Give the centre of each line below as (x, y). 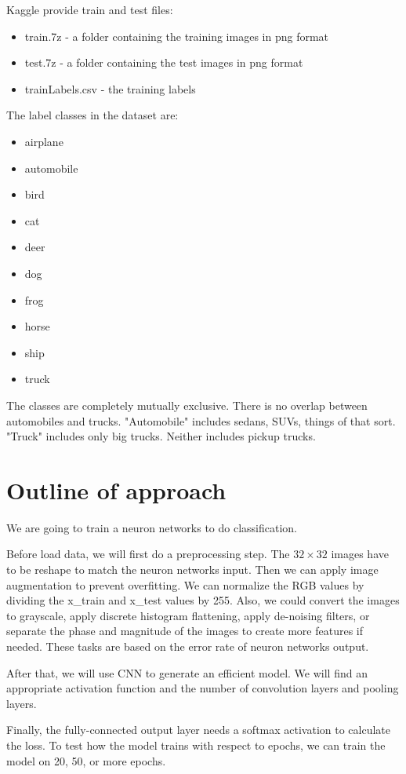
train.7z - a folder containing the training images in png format (177, 36)
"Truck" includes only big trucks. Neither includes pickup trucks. (161, 436)
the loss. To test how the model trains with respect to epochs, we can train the (196, 745)
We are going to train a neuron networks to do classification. (152, 527)
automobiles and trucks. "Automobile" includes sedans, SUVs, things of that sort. (201, 420)
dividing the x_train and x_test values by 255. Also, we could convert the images (203, 600)
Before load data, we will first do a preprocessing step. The (148, 554)
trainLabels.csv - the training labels (110, 88)
